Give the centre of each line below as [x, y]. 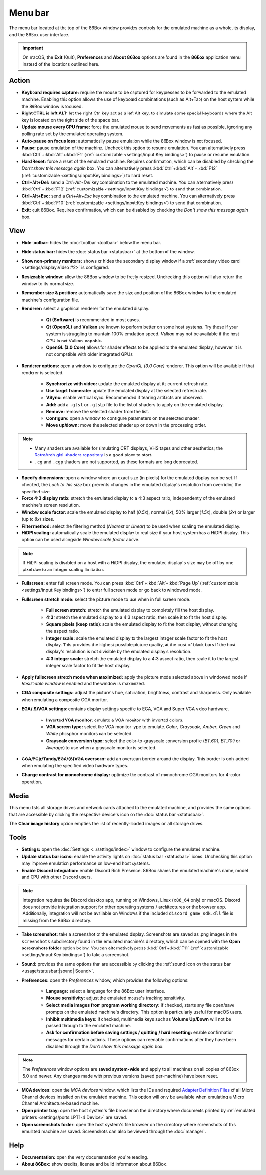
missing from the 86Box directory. [57, 920]
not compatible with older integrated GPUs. [90, 354]
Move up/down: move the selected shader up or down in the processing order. [126, 425]
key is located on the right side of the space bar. [70, 120]
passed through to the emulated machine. [88, 1025]
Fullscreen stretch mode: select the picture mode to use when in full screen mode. [106, 599]
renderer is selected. [42, 373]
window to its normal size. [48, 283]
